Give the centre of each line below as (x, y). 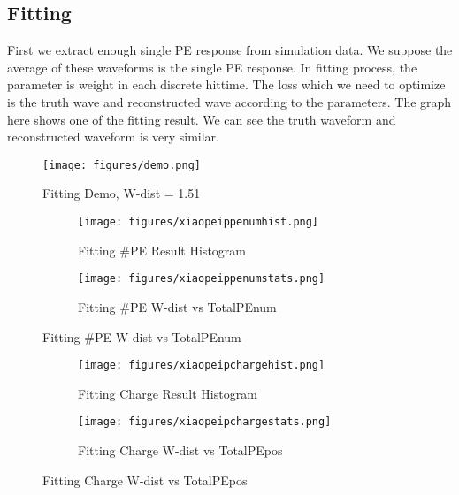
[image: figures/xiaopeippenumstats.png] (202, 279)
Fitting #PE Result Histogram (162, 250)
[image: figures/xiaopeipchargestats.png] (205, 422)
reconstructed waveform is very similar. (113, 137)
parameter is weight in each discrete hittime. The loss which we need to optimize (226, 84)
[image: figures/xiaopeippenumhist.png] (199, 222)
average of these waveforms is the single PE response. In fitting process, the (212, 67)
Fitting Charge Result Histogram (168, 393)
